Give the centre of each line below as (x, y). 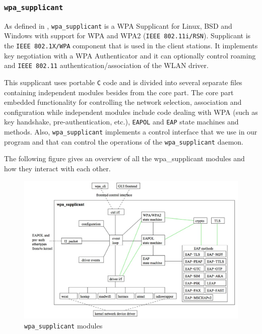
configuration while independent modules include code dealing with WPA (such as (131, 112)
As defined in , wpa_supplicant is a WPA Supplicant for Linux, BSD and (118, 25)
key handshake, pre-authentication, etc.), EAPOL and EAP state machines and (121, 122)
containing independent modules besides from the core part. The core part (119, 92)
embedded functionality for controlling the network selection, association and (123, 102)
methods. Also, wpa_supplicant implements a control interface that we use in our (131, 132)
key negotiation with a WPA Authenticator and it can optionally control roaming (130, 55)
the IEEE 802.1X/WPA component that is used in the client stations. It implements (131, 46)
